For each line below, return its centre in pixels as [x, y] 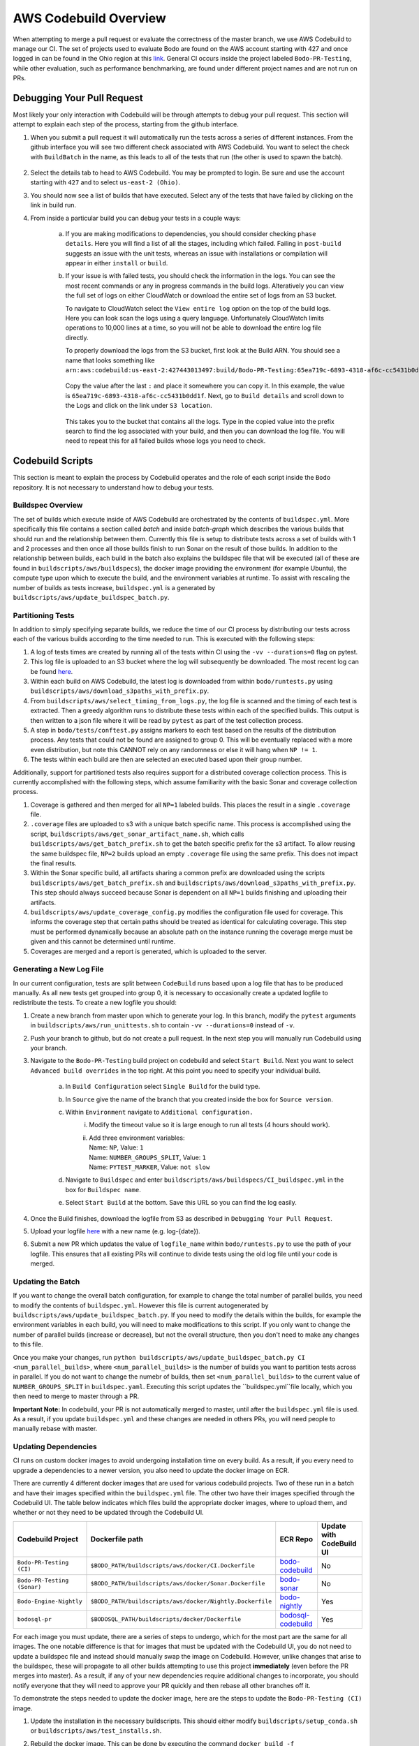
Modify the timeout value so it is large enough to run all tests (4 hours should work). [209, 1125]
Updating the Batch [46, 1282]
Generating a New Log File [58, 969]
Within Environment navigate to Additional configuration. [159, 1112]
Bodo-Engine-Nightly [50, 1602]
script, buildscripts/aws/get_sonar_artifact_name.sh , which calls [137, 834]
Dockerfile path [117, 1539]
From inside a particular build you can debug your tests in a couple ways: [135, 218]
